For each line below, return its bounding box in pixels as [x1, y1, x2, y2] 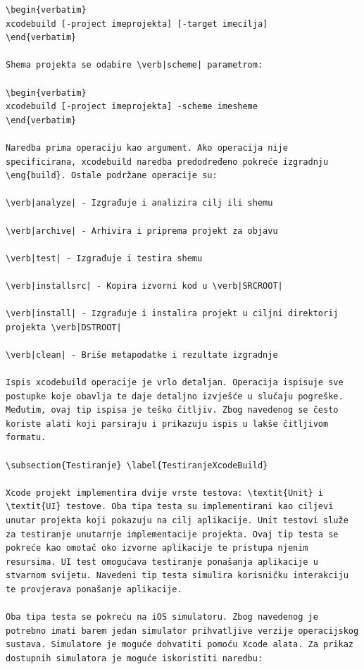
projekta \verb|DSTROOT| [6, 322, 122, 332]
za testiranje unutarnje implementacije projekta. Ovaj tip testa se [6, 529, 339, 539]
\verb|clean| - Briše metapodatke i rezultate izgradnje [6, 349, 278, 360]
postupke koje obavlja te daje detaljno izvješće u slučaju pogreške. [6, 391, 344, 401]
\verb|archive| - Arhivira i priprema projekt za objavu [6, 225, 278, 236]
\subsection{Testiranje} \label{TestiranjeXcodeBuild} [6, 460, 268, 470]
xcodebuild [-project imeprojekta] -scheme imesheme [6, 101, 258, 112]
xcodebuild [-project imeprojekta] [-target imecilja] [6, 18, 268, 29]
